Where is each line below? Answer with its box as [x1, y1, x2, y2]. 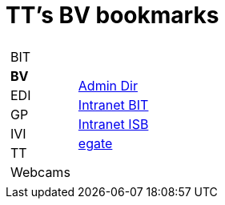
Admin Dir [78, 77, 138, 94]
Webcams [10, 163, 70, 180]
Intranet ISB [78, 115, 149, 132]
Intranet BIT [78, 96, 149, 113]
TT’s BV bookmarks [6, 2, 219, 29]
